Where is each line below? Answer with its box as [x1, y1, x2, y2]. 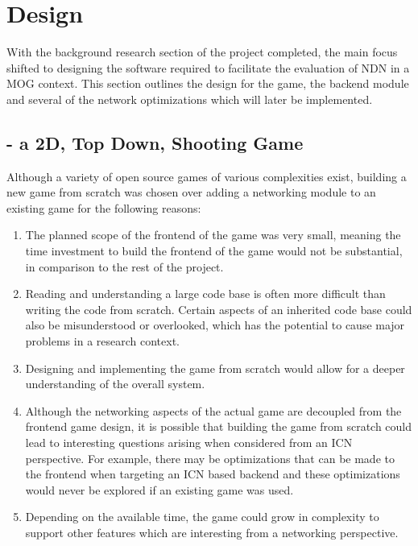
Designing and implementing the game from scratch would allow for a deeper [25, 359, 405, 376]
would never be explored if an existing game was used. [25, 481, 294, 498]
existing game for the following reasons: [6, 199, 201, 216]
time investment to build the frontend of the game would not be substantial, [25, 242, 403, 259]
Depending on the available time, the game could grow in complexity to [25, 508, 379, 525]
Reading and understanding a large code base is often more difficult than [25, 285, 386, 302]
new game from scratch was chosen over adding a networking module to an [6, 184, 376, 201]
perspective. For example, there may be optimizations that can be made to [25, 449, 395, 466]
